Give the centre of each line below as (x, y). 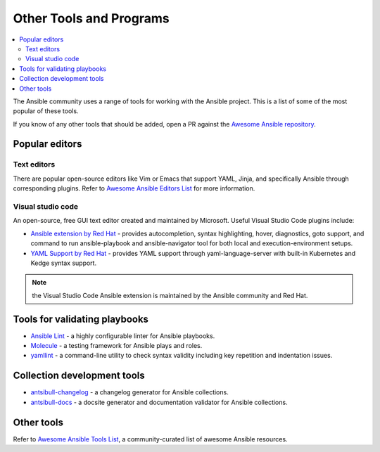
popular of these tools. (46, 111)
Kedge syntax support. (64, 263)
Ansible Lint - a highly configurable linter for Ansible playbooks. (123, 336)
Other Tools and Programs (91, 18)
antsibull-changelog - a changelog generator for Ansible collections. (129, 392)
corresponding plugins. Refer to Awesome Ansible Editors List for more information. (134, 188)
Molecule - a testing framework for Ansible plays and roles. (116, 346)
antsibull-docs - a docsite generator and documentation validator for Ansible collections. (159, 402)
